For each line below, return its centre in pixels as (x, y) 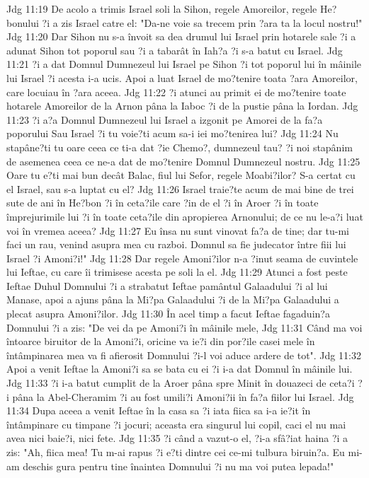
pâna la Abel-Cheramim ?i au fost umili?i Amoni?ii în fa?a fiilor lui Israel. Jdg (183, 396)
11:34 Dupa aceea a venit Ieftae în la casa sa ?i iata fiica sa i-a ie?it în (159, 410)
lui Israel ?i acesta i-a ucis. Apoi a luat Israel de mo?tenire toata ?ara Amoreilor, (182, 77)
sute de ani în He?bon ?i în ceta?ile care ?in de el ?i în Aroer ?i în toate (163, 203)
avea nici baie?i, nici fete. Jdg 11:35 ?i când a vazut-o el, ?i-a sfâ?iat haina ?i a (177, 438)
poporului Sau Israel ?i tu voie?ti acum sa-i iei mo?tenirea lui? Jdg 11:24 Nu (172, 133)
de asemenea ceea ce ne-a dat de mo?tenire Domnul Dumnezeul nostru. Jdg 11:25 (183, 161)
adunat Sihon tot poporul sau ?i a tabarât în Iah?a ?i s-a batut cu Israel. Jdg (175, 50)
